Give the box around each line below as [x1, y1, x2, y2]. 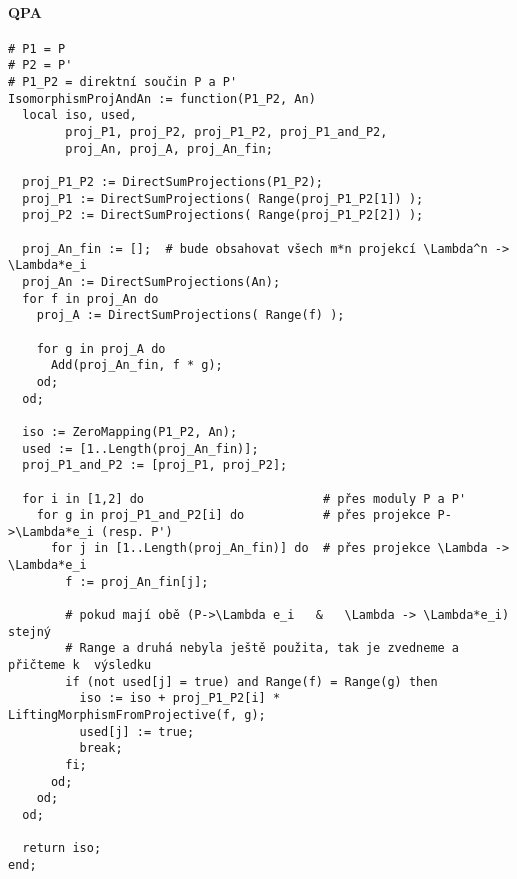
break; [79, 741, 123, 756]
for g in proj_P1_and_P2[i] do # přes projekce [36, 508, 431, 523]
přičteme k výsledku [8, 658, 152, 673]
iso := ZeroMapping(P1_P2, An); [22, 424, 238, 439]
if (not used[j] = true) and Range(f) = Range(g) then [65, 674, 438, 689]
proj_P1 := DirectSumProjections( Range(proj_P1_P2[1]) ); [22, 191, 424, 206]
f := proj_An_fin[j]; [65, 574, 209, 589]
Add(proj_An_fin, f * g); [50, 358, 223, 373]
